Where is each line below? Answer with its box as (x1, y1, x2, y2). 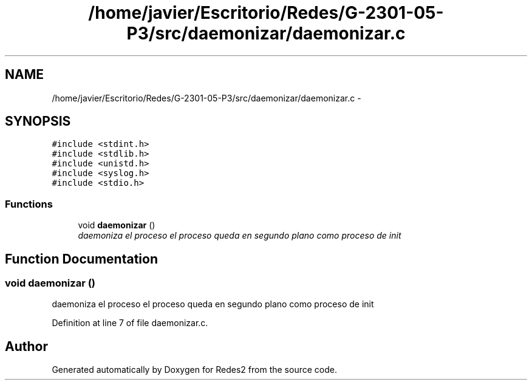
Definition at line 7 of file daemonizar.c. (52, 318, 208, 329)
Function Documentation (5, 251, 158, 267)
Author (5, 338, 48, 354)
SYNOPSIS (5, 114, 71, 129)
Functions (5, 197, 53, 210)
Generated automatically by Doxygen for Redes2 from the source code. (52, 364, 337, 375)
